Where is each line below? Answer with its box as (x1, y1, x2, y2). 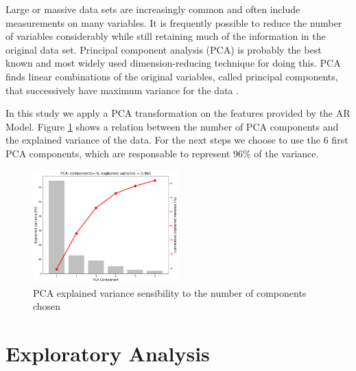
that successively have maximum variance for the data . (5, 82, 239, 97)
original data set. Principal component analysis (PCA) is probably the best (5, 42, 322, 56)
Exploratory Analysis (5, 339, 210, 367)
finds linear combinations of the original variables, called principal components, (5, 69, 338, 83)
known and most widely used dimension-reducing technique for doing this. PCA (5, 56, 341, 70)
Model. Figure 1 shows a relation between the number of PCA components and (5, 119, 339, 133)
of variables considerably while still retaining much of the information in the (5, 29, 326, 43)
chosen (33, 299, 61, 313)
